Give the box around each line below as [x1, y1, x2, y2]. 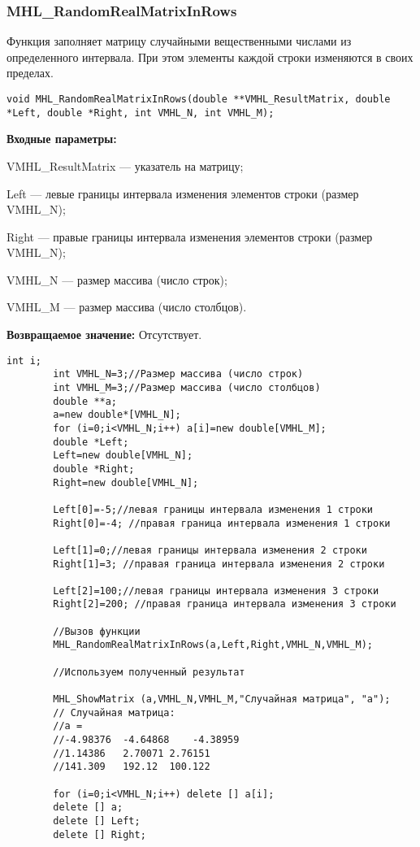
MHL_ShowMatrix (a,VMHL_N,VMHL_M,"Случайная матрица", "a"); [53, 693, 391, 706]
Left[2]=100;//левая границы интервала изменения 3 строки [53, 584, 379, 597]
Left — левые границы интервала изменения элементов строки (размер [6, 185, 359, 202]
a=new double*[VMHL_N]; [53, 409, 181, 421]
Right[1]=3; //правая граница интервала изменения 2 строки [53, 558, 385, 570]
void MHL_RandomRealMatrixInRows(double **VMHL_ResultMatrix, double [6, 93, 391, 105]
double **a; [53, 395, 118, 407]
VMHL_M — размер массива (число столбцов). [6, 298, 247, 315]
